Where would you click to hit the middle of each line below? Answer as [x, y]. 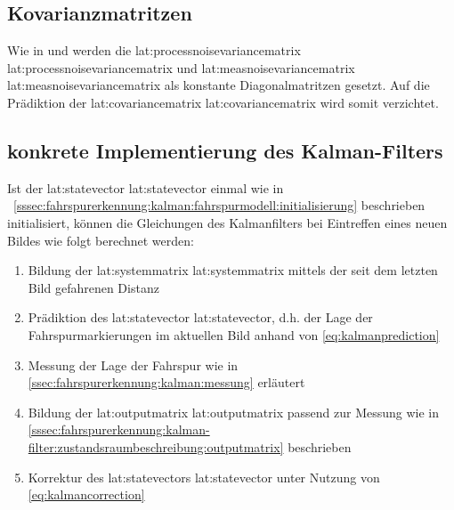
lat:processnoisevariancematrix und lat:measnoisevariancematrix [181, 67]
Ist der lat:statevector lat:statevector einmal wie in [146, 187]
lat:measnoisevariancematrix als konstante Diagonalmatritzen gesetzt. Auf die [219, 85]
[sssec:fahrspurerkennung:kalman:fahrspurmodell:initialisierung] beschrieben [219, 205]
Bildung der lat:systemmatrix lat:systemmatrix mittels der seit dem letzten [233, 270]
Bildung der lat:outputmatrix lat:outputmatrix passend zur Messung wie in [234, 412]
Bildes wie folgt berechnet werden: [101, 240]
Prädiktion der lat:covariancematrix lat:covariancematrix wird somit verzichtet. [223, 102]
